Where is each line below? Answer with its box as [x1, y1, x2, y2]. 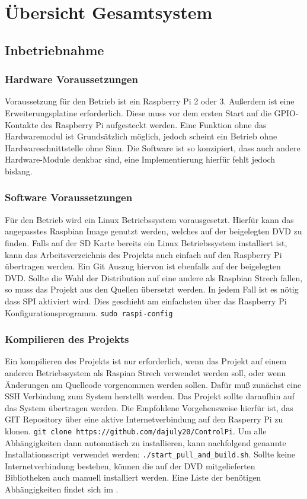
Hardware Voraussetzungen [5, 72, 138, 87]
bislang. [5, 164, 33, 177]
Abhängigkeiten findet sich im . [5, 483, 119, 495]
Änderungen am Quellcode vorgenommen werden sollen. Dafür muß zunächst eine [5, 378, 302, 390]
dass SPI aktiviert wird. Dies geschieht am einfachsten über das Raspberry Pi [5, 294, 287, 307]
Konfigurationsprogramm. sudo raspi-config [5, 306, 173, 319]
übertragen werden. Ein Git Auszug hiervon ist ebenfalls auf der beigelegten [5, 260, 281, 272]
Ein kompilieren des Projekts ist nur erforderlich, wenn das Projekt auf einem [5, 355, 287, 367]
